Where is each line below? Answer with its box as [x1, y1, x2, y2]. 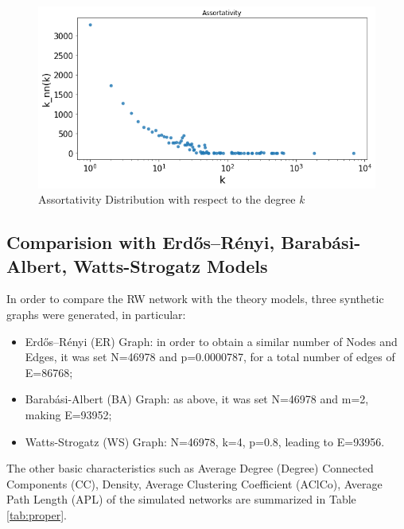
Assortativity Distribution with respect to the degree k [38, 191, 305, 208]
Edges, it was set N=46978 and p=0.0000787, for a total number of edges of [25, 348, 395, 365]
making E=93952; [25, 406, 112, 422]
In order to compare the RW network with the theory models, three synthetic [6, 290, 384, 307]
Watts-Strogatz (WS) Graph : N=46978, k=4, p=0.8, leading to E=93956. [25, 433, 385, 449]
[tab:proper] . [6, 506, 67, 523]
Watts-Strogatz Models [73, 253, 268, 278]
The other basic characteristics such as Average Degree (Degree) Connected [6, 460, 374, 476]
